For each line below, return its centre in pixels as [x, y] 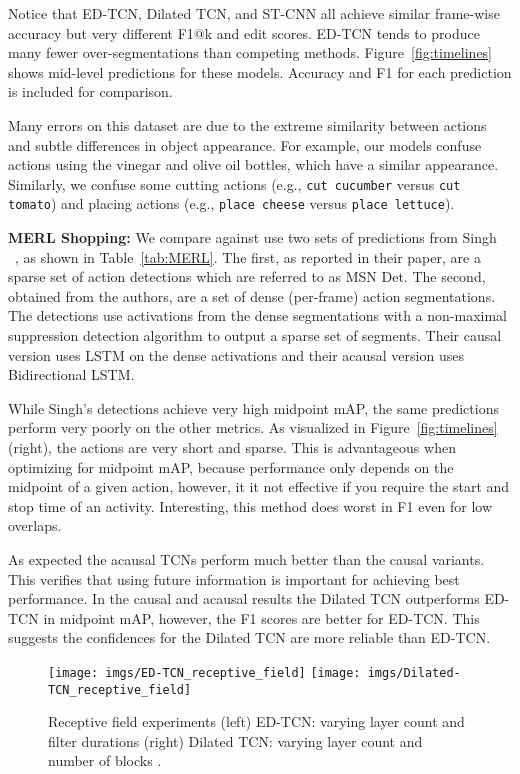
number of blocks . [105, 760]
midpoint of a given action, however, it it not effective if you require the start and [259, 486]
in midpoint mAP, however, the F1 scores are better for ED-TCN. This [261, 617]
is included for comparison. [90, 91]
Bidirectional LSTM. [71, 374]
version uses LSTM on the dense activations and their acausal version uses [236, 354]
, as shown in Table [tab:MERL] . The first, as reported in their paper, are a [248, 256]
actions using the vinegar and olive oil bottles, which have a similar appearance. [253, 164]
